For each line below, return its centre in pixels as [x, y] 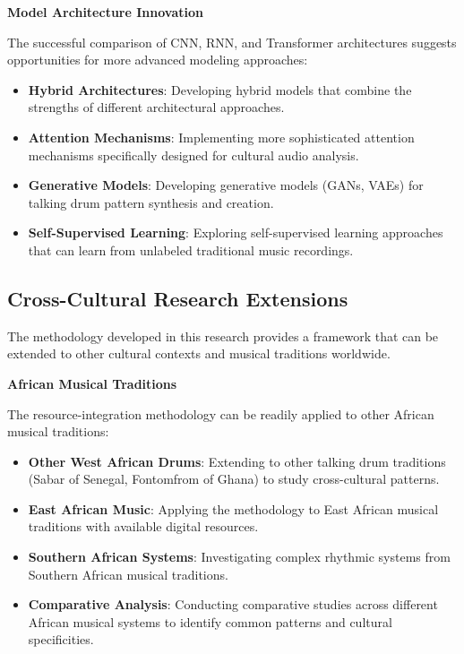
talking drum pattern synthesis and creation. [151, 202]
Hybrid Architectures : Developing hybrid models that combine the [220, 89]
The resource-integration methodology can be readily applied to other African [221, 413]
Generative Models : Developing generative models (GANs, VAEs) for [226, 185]
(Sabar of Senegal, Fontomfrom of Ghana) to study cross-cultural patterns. [234, 479]
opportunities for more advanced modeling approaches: [158, 60]
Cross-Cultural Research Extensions [178, 298]
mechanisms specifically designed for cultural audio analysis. [193, 155]
